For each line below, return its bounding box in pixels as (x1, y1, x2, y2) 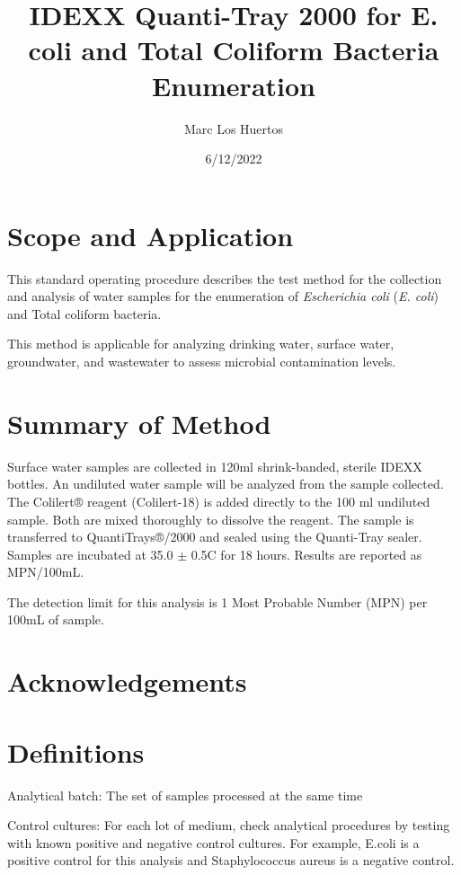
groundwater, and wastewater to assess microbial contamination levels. (7, 352, 396, 370)
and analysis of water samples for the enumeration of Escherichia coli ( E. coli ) (7, 287, 439, 305)
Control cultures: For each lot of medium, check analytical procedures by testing (7, 816, 450, 835)
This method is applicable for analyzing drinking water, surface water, (7, 334, 395, 353)
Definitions (7, 733, 145, 770)
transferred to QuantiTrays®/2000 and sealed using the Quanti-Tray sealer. (7, 527, 422, 546)
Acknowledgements (7, 663, 247, 700)
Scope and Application (7, 217, 294, 253)
